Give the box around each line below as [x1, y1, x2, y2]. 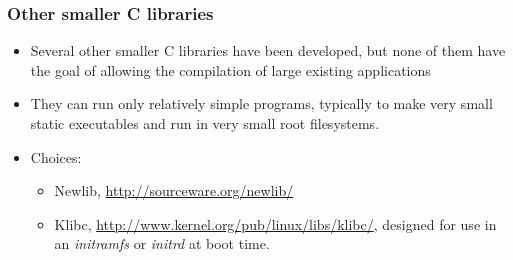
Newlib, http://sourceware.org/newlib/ [54, 180, 294, 201]
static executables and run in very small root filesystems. [30, 113, 380, 133]
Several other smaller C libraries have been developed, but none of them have [30, 40, 506, 61]
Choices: [30, 146, 82, 167]
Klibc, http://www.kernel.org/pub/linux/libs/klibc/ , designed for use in [54, 213, 497, 234]
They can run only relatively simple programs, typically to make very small [30, 93, 493, 114]
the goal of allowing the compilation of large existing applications [30, 59, 431, 80]
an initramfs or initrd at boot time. [54, 233, 270, 254]
